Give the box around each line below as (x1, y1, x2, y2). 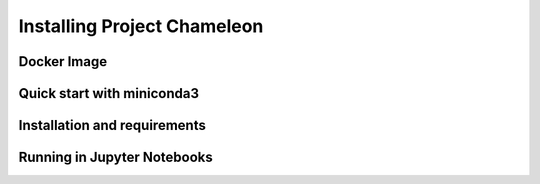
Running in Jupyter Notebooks (18, 149, 214, 166)
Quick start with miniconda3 (18, 85, 200, 102)
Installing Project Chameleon (18, 15, 264, 37)
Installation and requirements (18, 117, 207, 134)
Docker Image (18, 53, 108, 70)
